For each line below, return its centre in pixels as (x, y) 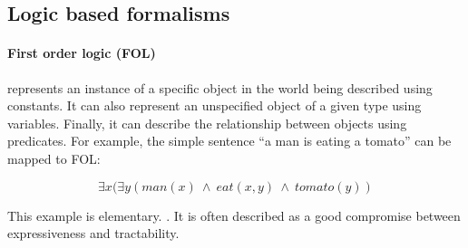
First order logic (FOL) (82, 53)
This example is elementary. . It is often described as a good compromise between (234, 215)
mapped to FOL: (54, 158)
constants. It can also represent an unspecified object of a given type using (214, 105)
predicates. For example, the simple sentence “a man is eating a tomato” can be (229, 141)
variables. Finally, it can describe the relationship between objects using (207, 123)
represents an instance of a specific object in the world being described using (220, 87)
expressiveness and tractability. (93, 233)
